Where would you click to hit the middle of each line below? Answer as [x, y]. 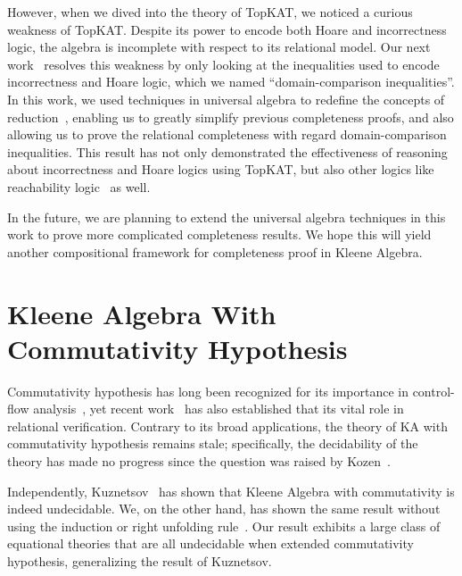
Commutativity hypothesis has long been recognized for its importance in [208, 391]
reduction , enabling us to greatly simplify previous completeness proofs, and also [231, 117]
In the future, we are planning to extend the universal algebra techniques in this [227, 217]
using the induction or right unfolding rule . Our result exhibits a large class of [224, 526]
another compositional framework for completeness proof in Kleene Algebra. [215, 251]
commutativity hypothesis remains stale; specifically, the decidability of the [213, 443]
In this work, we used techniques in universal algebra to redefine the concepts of [226, 99]
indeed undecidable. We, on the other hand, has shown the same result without [224, 509]
